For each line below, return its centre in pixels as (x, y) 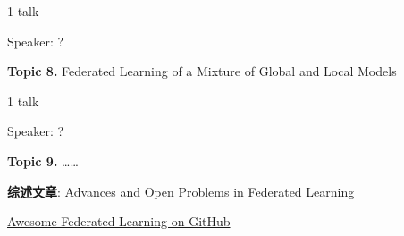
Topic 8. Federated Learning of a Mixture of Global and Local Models (202, 71)
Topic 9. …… (43, 160)
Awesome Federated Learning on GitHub (119, 221)
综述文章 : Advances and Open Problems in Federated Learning (181, 191)
